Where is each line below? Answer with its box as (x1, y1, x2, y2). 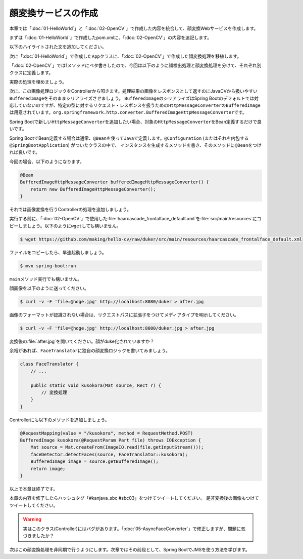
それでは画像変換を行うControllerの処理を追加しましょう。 (9, 206, 131, 212)
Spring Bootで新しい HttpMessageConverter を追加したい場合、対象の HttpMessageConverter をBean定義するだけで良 (9, 118, 262, 125)
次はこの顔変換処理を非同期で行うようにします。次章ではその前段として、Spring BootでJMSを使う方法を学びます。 (9, 547, 250, 553)
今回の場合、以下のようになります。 (9, 158, 84, 165)
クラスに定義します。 (9, 69, 54, 75)
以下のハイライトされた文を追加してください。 (9, 44, 107, 50)
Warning (23, 516, 41, 523)
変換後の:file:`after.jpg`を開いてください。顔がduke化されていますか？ (9, 338, 155, 344)
